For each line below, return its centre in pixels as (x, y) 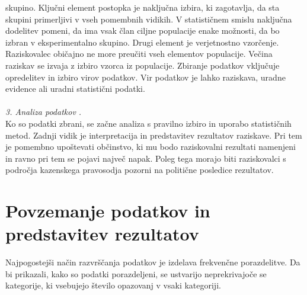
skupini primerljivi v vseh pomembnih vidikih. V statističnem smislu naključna (149, 19)
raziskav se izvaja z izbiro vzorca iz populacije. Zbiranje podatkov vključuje (143, 65)
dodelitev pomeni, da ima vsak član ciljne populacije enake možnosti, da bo (143, 31)
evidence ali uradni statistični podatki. (75, 89)
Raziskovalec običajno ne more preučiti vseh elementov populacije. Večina (139, 54)
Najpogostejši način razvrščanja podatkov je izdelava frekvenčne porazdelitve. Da (153, 262)
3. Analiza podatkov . (44, 112)
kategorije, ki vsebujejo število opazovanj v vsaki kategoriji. (113, 285)
